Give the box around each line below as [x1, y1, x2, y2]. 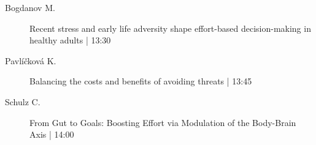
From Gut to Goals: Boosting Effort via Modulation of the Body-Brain [29, 116, 296, 128]
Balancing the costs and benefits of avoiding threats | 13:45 [29, 75, 252, 87]
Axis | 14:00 [29, 128, 74, 141]
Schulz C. [5, 95, 40, 108]
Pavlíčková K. [5, 54, 56, 67]
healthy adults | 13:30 [29, 34, 111, 46]
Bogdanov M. [5, 1, 55, 13]
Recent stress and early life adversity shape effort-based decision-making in [29, 21, 311, 34]
